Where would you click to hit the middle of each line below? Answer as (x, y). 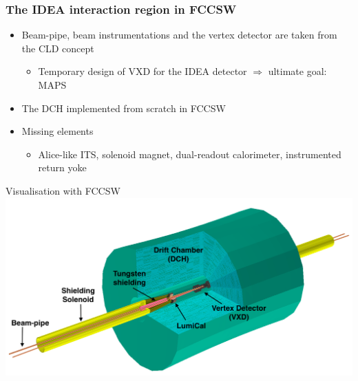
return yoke (62, 167)
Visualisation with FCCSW (63, 190)
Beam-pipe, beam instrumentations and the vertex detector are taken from (179, 35)
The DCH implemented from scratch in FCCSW (124, 108)
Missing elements (57, 131)
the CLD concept (58, 48)
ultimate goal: (297, 71)
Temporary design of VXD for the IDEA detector (143, 71)
